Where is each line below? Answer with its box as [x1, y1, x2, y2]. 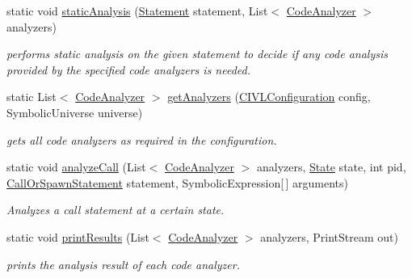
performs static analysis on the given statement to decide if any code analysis [6, 45, 388, 62]
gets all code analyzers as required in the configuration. [6, 131, 277, 148]
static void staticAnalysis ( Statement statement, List [6, 2, 268, 19]
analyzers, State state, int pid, [256, 158, 406, 175]
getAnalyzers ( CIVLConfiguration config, [167, 88, 371, 105]
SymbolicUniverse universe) [6, 103, 143, 120]
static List [6, 88, 57, 105]
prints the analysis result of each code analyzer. [6, 255, 240, 272]
